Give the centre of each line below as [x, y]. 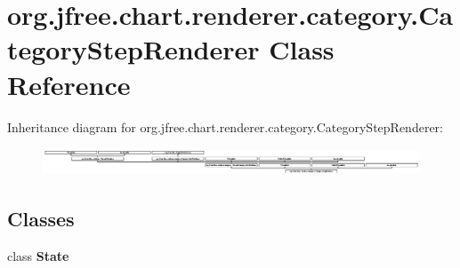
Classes [41, 219]
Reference [69, 84]
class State [38, 256]
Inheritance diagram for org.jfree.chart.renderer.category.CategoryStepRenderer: [225, 126]
